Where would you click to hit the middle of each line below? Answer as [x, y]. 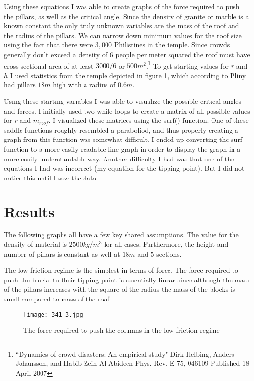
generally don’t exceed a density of [56, 54]
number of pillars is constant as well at [62, 253]
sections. [169, 253]
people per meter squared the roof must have [183, 54]
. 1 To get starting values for [187, 65]
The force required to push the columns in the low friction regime [122, 330]
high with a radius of [84, 85]
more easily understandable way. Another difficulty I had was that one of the [119, 158]
